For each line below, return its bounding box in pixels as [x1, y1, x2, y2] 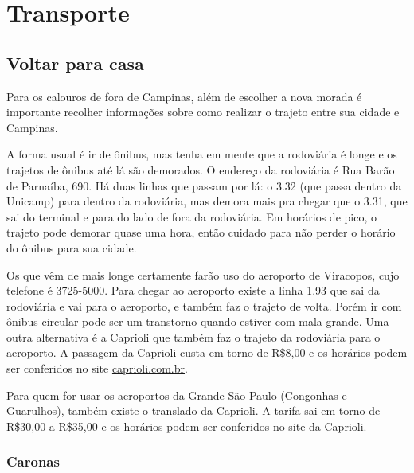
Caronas [6, 451, 60, 471]
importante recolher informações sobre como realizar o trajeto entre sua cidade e [6, 104, 400, 120]
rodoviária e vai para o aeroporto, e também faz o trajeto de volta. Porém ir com [6, 297, 402, 314]
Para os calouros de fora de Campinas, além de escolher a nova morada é [6, 88, 362, 104]
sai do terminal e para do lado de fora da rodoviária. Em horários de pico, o [6, 208, 377, 225]
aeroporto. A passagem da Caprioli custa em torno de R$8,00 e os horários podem [6, 344, 408, 361]
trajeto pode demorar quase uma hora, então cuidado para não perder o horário [6, 224, 396, 240]
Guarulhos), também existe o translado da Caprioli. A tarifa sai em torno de [6, 402, 381, 419]
